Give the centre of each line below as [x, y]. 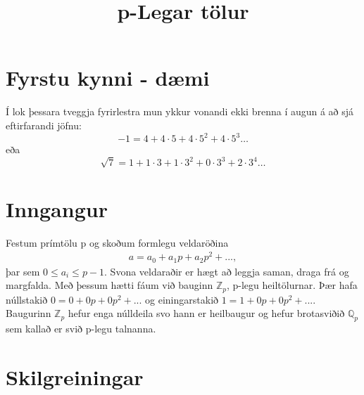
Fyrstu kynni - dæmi [108, 78]
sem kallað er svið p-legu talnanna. [81, 329]
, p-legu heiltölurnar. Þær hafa [292, 285]
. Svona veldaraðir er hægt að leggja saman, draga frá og [227, 271]
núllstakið [27, 299]
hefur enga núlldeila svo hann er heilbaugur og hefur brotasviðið [206, 313]
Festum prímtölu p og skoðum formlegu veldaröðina [117, 242]
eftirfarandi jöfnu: [44, 125]
